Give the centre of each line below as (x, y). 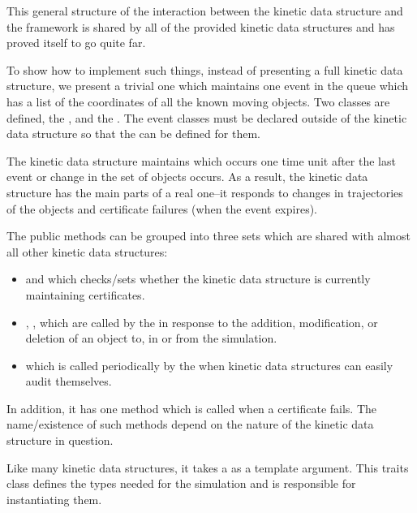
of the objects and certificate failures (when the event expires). (162, 208)
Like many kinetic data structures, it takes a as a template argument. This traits (208, 467)
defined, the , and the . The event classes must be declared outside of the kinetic (207, 117)
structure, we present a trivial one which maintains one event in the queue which (208, 86)
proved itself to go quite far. (76, 43)
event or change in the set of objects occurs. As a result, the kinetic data (187, 177)
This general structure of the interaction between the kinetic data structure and (205, 11)
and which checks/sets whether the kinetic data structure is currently (198, 279)
